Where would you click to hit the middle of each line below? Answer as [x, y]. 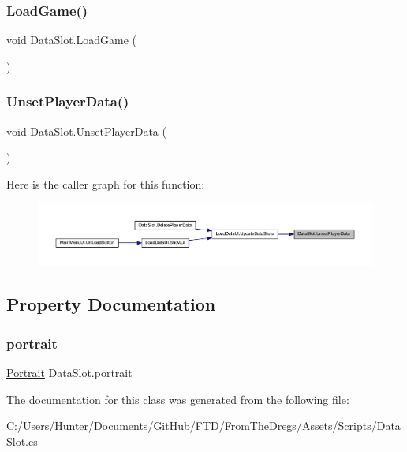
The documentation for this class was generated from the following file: [178, 399]
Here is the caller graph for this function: [106, 183]
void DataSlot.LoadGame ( [72, 40]
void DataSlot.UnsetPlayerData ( [86, 131]
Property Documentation [111, 304]
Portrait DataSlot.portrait [69, 372]
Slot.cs [22, 441]
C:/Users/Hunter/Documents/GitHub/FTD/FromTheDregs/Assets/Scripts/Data [203, 426]
